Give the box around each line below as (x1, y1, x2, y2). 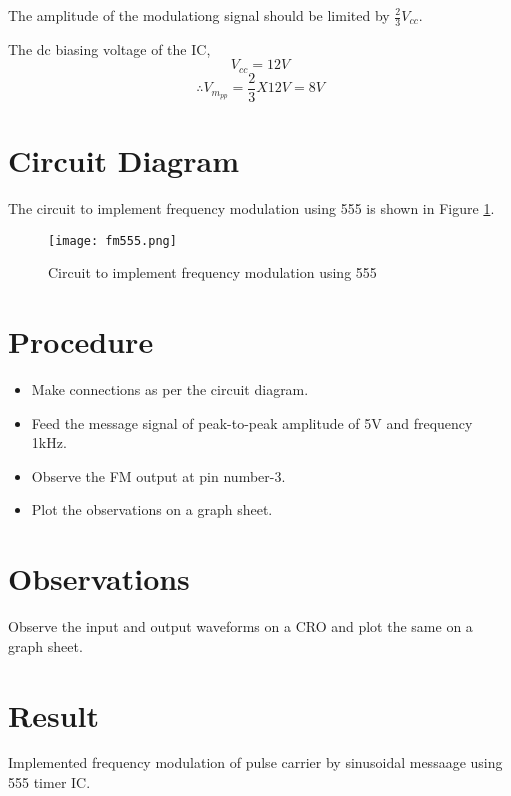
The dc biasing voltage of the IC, (8, 38, 211, 59)
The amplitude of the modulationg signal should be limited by (8, 5, 390, 25)
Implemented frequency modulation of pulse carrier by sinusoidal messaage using (8, 752, 503, 773)
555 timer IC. (8, 772, 91, 793)
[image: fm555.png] (48, 233, 177, 248)
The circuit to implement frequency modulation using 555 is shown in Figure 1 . (8, 198, 495, 219)
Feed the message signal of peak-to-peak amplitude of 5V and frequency (31, 412, 473, 433)
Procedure (8, 321, 154, 362)
